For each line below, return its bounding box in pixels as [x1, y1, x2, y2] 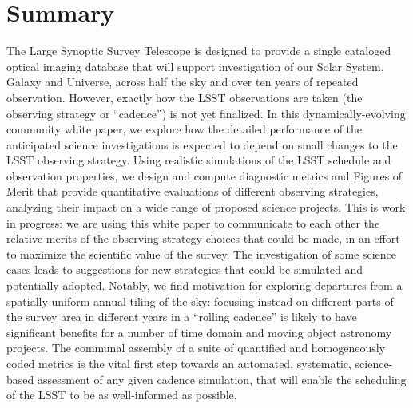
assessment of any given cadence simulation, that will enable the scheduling [37, 370, 407, 387]
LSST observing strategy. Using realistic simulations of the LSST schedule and [6, 152, 391, 168]
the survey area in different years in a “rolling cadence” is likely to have [6, 308, 357, 325]
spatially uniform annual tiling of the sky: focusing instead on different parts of [6, 292, 394, 309]
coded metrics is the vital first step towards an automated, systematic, [6, 355, 351, 371]
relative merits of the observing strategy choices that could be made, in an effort [6, 230, 400, 247]
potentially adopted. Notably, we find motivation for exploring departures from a [6, 277, 403, 294]
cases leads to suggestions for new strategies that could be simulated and [6, 261, 363, 278]
